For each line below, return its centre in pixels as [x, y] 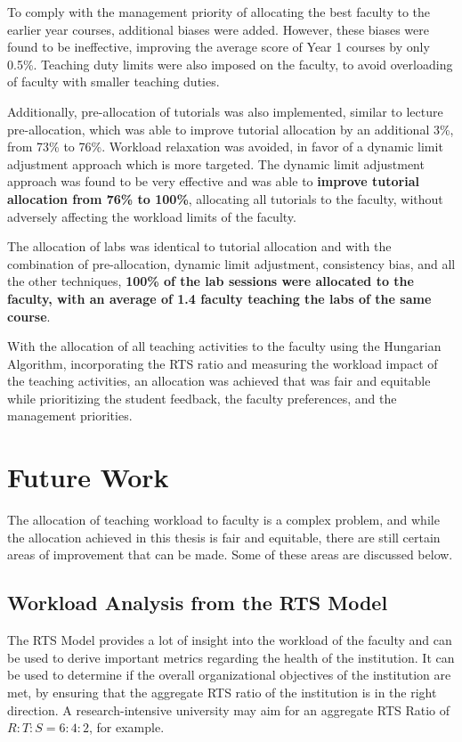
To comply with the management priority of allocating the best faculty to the [219, 12]
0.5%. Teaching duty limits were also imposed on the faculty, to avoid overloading [230, 64]
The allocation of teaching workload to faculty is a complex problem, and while [223, 520]
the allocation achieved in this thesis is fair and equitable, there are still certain [224, 537]
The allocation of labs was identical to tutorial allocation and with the [199, 246]
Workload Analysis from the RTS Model [198, 603]
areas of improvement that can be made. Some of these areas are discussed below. [230, 554]
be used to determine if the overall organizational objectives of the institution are [229, 675]
